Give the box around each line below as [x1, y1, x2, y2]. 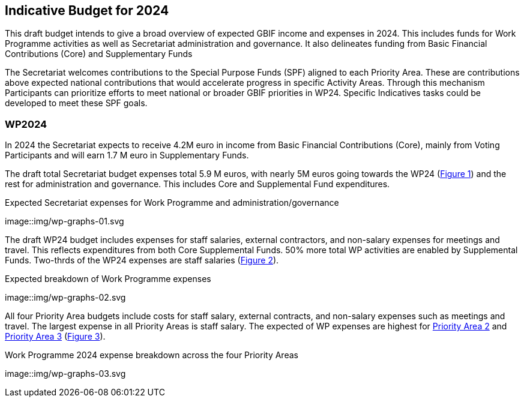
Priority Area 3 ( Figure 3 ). [5, 331, 106, 342]
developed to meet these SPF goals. [5, 98, 148, 109]
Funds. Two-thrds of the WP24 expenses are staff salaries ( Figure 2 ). [5, 255, 279, 266]
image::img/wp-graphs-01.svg [5, 216, 124, 227]
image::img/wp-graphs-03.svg [5, 368, 126, 379]
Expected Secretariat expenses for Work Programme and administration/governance [5, 197, 339, 208]
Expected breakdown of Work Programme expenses [5, 274, 211, 284]
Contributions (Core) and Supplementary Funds [5, 49, 193, 59]
